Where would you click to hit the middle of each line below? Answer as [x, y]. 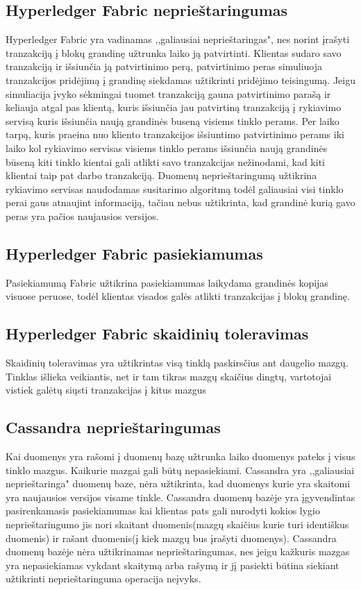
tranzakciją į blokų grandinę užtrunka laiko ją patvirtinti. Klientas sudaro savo [174, 52]
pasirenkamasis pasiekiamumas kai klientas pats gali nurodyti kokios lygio [163, 511]
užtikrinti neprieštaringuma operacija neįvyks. [103, 579]
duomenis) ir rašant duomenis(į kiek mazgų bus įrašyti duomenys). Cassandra [171, 538]
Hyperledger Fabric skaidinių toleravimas [157, 334]
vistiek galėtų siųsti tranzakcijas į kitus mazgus [106, 390]
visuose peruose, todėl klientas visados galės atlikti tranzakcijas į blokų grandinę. [178, 296]
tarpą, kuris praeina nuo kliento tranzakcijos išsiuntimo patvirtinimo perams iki [175, 134]
